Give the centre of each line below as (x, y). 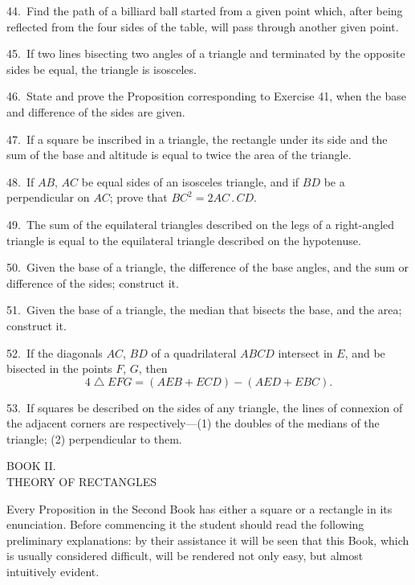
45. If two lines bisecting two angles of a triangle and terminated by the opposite (206, 53)
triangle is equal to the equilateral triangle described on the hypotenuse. (184, 240)
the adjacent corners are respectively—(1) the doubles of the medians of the (193, 423)
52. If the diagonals (55, 352)
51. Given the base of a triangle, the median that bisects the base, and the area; (204, 310)
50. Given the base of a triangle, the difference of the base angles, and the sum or (207, 267)
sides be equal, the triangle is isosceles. (102, 69)
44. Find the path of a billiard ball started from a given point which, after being (205, 10)
